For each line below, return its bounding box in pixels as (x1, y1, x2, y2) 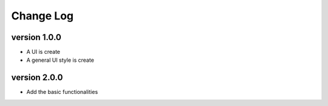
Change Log (11, 9, 74, 22)
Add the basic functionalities (26, 88, 98, 96)
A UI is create (26, 48, 61, 56)
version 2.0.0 (11, 73, 63, 83)
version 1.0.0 (11, 32, 62, 42)
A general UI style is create (26, 56, 94, 64)
